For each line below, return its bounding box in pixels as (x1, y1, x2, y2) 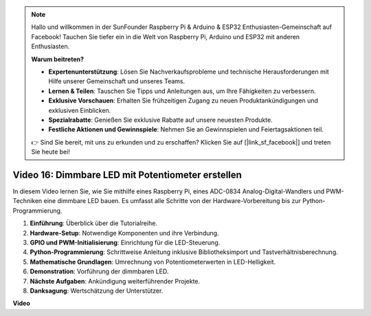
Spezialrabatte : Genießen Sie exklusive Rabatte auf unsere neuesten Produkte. (48, 116, 273, 124)
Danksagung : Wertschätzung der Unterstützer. (30, 286, 164, 295)
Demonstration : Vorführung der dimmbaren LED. (30, 267, 169, 275)
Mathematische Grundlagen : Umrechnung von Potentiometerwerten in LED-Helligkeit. (30, 257, 276, 266)
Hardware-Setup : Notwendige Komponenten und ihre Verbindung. (30, 229, 219, 237)
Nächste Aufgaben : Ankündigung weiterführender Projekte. (30, 277, 201, 285)
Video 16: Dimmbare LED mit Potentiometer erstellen (12, 169, 242, 180)
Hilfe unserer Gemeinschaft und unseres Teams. (48, 77, 185, 85)
